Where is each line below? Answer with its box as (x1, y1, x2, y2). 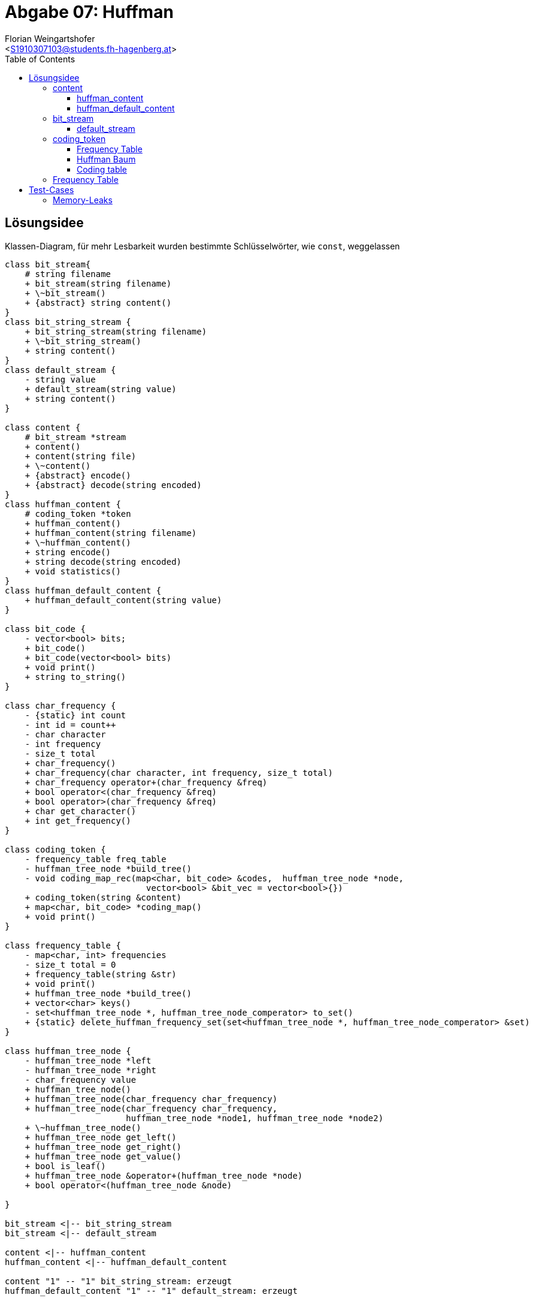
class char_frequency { (5, 700, 116, 710)
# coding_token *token (25, 508, 131, 519)
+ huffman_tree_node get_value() (25, 1151, 182, 1161)
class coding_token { (5, 844, 106, 854)
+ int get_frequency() (25, 815, 131, 826)
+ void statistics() (25, 566, 121, 576)
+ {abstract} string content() (25, 297, 172, 308)
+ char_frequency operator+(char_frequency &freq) (25, 777, 268, 787)
